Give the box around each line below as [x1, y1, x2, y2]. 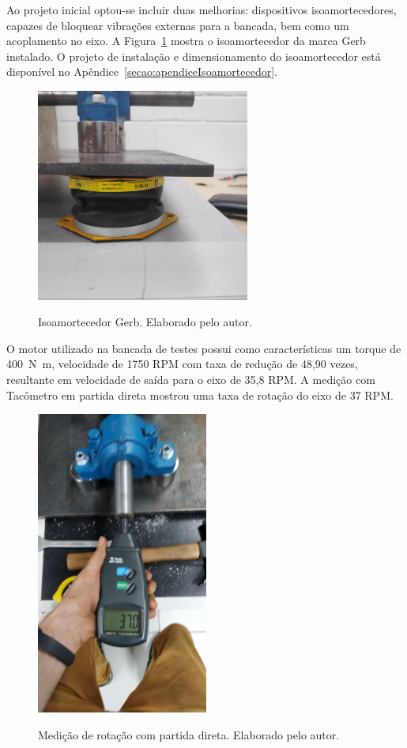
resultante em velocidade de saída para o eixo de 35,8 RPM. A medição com [6, 370, 375, 387]
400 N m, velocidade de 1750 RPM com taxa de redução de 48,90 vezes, [6, 355, 358, 372]
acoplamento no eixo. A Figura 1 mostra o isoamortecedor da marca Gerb [6, 32, 366, 49]
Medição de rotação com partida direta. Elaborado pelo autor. [38, 726, 340, 742]
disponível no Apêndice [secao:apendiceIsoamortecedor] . [6, 63, 277, 80]
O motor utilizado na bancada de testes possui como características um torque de [6, 340, 401, 356]
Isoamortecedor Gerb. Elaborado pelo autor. [38, 314, 252, 330]
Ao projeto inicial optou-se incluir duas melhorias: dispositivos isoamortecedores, [6, 2, 397, 17]
